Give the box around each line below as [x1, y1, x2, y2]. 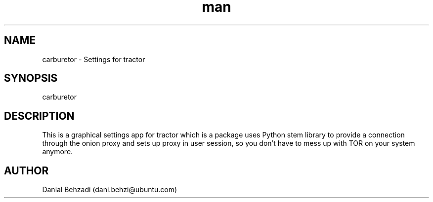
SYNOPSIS [4, 72, 58, 85]
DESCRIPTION [4, 109, 75, 122]
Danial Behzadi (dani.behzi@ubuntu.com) [42, 185, 177, 194]
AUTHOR [4, 164, 49, 177]
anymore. [42, 147, 73, 156]
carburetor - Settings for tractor [42, 55, 145, 64]
